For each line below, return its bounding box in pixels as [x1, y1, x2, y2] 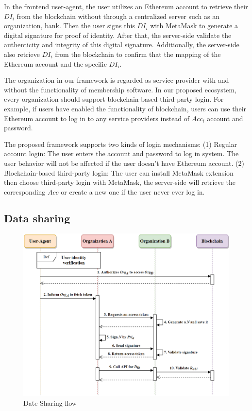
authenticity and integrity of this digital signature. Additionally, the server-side [4, 39, 239, 50]
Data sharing [4, 210, 70, 225]
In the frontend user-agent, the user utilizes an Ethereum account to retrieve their [4, 1, 248, 11]
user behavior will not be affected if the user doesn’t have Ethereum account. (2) [4, 158, 244, 168]
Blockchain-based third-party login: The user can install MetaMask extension [4, 167, 234, 178]
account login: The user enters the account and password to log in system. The [4, 148, 239, 159]
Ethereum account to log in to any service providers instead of [4, 113, 190, 123]
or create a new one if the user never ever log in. [61, 186, 205, 197]
